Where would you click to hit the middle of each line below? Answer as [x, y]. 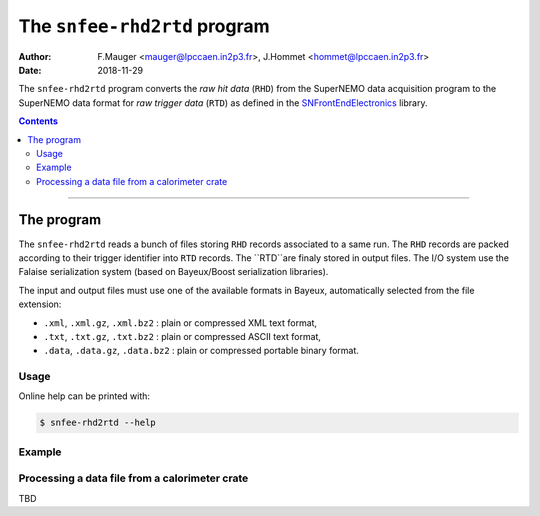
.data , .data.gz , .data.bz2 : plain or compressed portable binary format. [201, 351]
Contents [38, 121]
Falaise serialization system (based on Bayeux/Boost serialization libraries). [173, 272]
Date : [30, 70]
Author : [35, 56]
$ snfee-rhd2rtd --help [98, 423]
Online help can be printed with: [84, 396]
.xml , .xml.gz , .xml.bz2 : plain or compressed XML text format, [180, 322]
